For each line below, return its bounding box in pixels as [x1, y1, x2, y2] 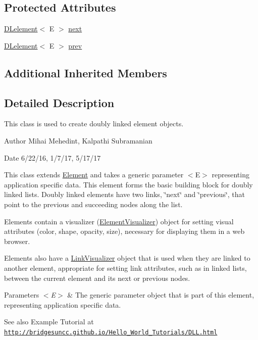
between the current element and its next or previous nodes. [4, 272, 190, 283]
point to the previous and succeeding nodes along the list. [4, 199, 183, 209]
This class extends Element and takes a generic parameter [4, 169, 184, 180]
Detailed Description [4, 94, 115, 110]
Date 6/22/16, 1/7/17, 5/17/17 [4, 152, 101, 163]
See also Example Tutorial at [4, 316, 94, 327]
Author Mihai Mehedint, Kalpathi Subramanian [4, 135, 152, 145]
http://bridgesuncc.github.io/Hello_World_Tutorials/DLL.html [4, 328, 218, 336]
